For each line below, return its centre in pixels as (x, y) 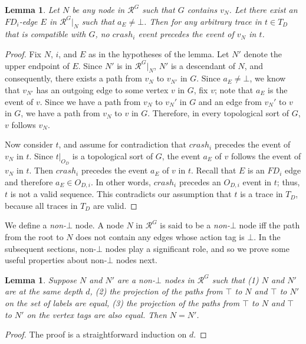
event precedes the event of (186, 34)
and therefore (29, 181)
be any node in (98, 9)
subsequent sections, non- (51, 248)
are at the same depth (44, 291)
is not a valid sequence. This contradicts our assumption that (121, 194)
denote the (263, 53)
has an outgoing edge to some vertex (102, 89)
